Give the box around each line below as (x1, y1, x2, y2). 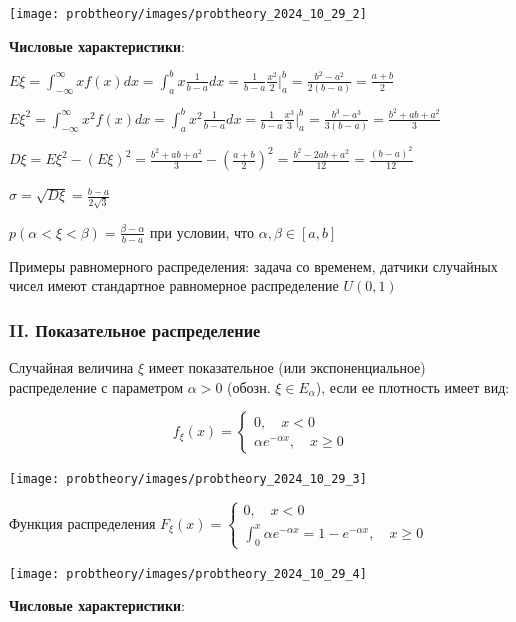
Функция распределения (9, 512, 156, 533)
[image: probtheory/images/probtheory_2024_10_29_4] (9, 566, 367, 581)
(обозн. (227, 376, 271, 397)
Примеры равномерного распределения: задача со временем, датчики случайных (9, 255, 498, 276)
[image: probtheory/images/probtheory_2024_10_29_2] (9, 7, 367, 21)
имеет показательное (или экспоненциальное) (148, 357, 426, 378)
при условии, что (150, 221, 255, 242)
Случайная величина (9, 357, 134, 378)
